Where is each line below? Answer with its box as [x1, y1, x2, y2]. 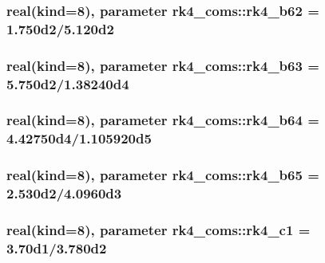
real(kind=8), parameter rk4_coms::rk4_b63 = [6, 55, 319, 75]
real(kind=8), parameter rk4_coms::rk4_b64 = [6, 110, 319, 130]
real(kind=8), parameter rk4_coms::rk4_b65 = [6, 165, 319, 185]
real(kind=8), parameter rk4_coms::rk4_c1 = [6, 219, 311, 239]
